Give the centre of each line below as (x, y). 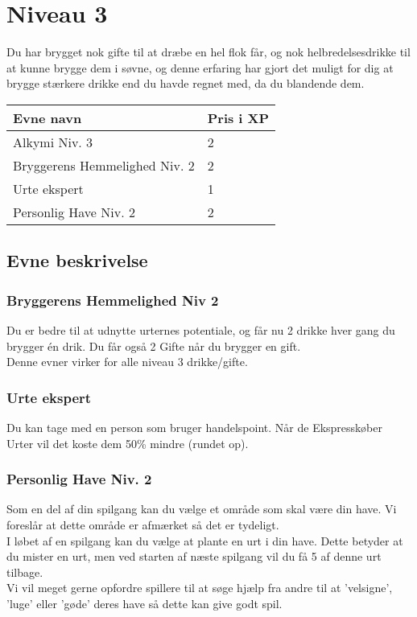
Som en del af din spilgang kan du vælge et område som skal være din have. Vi (202, 509)
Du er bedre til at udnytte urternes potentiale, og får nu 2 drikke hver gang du (201, 329)
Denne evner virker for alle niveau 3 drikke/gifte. (127, 362)
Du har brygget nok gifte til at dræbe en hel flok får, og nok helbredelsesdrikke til (208, 52)
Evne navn (47, 117)
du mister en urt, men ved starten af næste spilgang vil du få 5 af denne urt (194, 556)
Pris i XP (238, 117)
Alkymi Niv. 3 (53, 142)
